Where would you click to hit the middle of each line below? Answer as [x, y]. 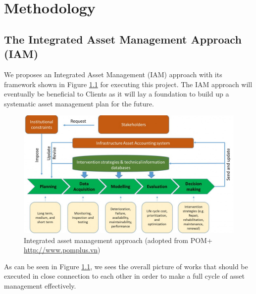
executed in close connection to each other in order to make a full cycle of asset [124, 276]
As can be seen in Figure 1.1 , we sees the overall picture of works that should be [126, 266]
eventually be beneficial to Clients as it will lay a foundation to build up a [117, 94]
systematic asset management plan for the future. [79, 103]
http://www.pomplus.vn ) [62, 250]
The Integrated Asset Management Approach [123, 39]
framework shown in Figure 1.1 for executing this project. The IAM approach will [128, 84]
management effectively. [40, 285]
